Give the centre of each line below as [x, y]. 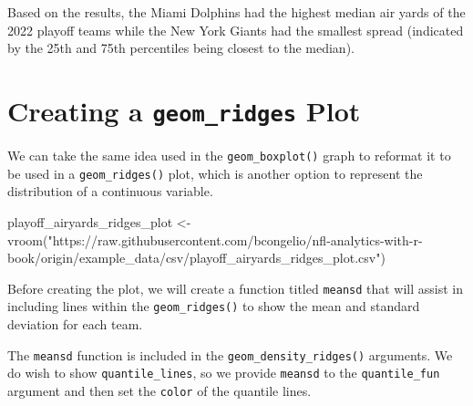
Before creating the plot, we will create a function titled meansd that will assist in [236, 288]
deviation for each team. [75, 324]
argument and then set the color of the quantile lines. [159, 390]
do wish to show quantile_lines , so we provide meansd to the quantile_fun [224, 373]
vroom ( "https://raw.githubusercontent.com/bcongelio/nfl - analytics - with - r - [215, 239]
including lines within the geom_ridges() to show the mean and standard [214, 306]
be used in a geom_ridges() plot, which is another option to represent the [215, 173]
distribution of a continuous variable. [110, 191]
